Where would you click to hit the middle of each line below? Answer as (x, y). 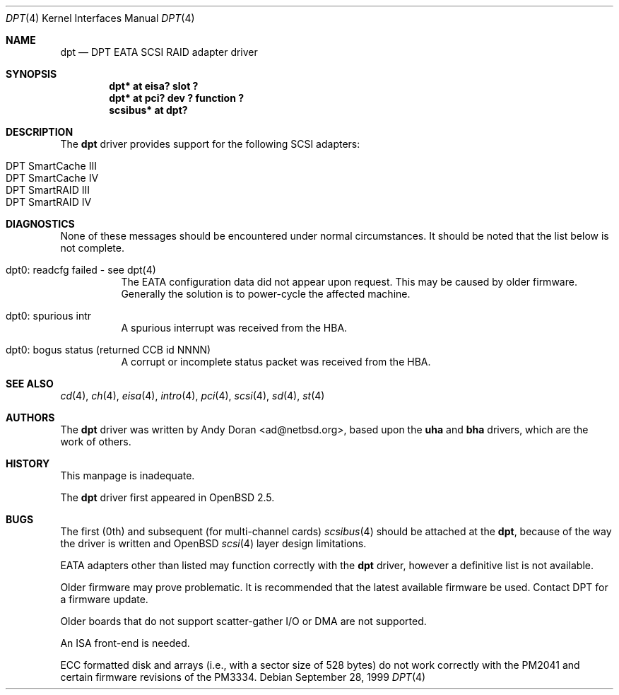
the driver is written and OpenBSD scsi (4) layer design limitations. (213, 543)
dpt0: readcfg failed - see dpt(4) (81, 270)
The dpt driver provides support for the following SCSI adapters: (210, 144)
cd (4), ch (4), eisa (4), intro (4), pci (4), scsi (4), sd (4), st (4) (193, 396)
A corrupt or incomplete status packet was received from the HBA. (276, 362)
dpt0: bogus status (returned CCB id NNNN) (108, 350)
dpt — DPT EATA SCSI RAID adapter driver (159, 52)
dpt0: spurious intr (49, 316)
